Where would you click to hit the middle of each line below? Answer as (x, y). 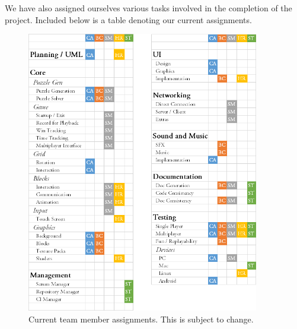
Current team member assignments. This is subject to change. (141, 319)
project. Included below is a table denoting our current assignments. (128, 19)
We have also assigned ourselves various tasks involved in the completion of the (148, 8)
